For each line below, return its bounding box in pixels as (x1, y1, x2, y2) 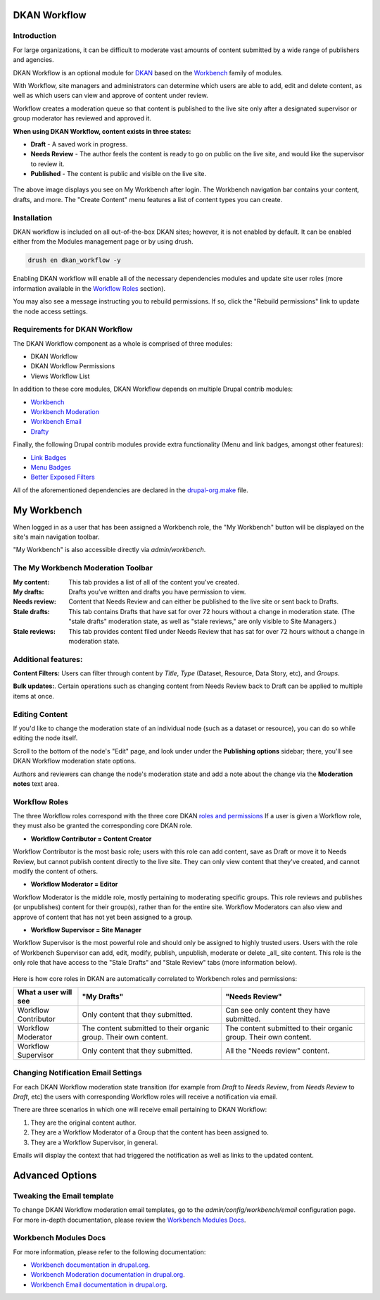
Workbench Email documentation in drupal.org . (30, 1280, 167, 1289)
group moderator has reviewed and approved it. (13, 114, 151, 123)
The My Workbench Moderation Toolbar (13, 563, 153, 573)
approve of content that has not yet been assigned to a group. (13, 913, 193, 921)
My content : (13, 577, 50, 586)
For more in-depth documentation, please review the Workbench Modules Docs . (13, 1215, 246, 1224)
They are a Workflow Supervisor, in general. (30, 1138, 158, 1146)
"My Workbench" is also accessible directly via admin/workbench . (13, 546, 206, 554)
